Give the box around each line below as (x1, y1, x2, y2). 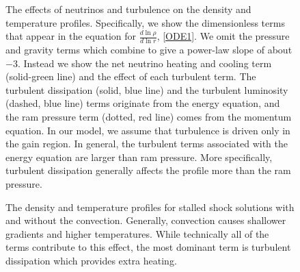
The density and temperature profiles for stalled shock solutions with (5, 199, 295, 214)
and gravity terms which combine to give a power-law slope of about (5, 42, 292, 57)
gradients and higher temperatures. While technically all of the (5, 226, 269, 240)
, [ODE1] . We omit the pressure (156, 29, 290, 43)
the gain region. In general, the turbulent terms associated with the (5, 136, 288, 151)
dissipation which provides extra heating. (5, 253, 177, 267)
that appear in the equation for (5, 29, 137, 43)
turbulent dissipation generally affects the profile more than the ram (5, 163, 291, 177)
